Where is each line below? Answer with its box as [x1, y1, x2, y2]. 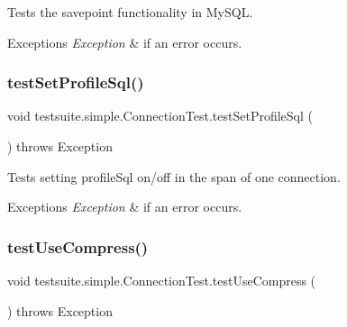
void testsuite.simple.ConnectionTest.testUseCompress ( [7, 271, 316, 289]
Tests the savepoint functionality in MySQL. [7, 3, 253, 21]
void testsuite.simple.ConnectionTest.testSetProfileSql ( [7, 106, 313, 125]
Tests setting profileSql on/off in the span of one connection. [7, 167, 341, 186]
